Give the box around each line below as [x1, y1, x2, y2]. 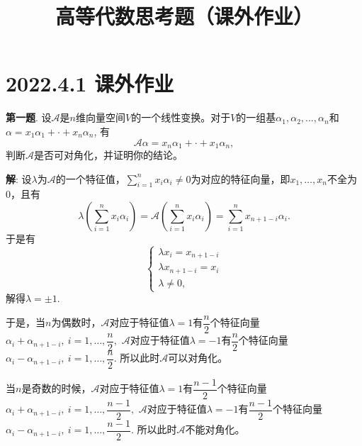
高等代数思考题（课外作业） [55, 1, 313, 30]
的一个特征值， [55, 171, 125, 186]
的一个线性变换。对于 [131, 110, 231, 125]
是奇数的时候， [21, 381, 91, 396]
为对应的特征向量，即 [191, 171, 290, 186]
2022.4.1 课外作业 [6, 69, 174, 98]
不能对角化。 [185, 422, 245, 437]
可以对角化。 [168, 350, 228, 365]
